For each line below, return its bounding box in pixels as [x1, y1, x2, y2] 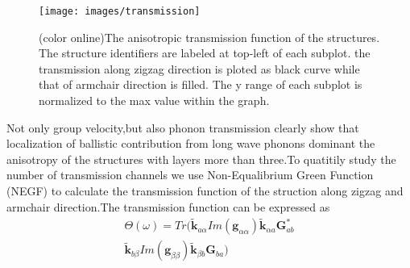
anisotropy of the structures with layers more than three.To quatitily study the [6, 150, 396, 167]
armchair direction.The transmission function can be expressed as [6, 198, 330, 215]
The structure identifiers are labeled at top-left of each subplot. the [39, 44, 371, 61]
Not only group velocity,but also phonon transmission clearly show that [6, 119, 359, 136]
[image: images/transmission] [39, 6, 201, 17]
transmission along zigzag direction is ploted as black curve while [39, 60, 360, 77]
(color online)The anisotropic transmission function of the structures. [39, 28, 380, 45]
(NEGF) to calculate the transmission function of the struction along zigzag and [6, 182, 404, 199]
